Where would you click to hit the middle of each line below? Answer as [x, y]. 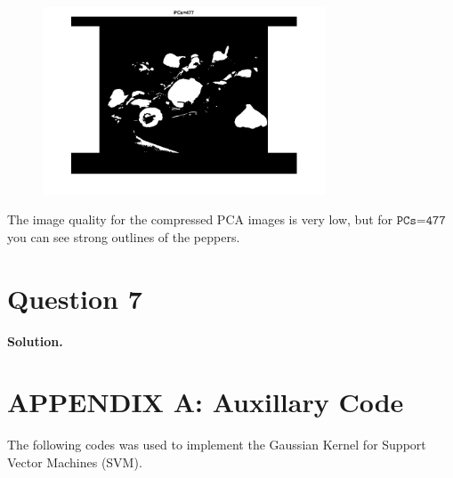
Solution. [35, 340]
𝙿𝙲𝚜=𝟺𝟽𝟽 [421, 221]
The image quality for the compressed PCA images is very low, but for [200, 219]
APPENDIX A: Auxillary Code [206, 402]
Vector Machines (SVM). [75, 462]
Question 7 [75, 298]
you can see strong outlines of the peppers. [124, 236]
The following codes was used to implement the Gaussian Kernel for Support [217, 445]
